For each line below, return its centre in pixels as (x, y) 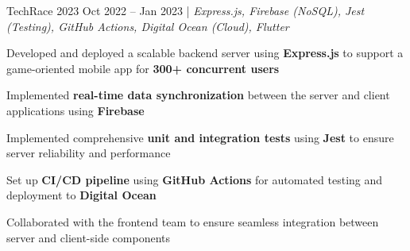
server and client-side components (89, 237)
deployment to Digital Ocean (81, 195)
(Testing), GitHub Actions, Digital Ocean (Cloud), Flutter (148, 26)
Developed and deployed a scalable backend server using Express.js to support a (205, 53)
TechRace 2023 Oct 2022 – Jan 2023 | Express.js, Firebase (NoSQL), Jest (186, 10)
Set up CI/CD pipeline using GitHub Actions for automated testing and (195, 179)
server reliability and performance (89, 153)
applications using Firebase (75, 110)
